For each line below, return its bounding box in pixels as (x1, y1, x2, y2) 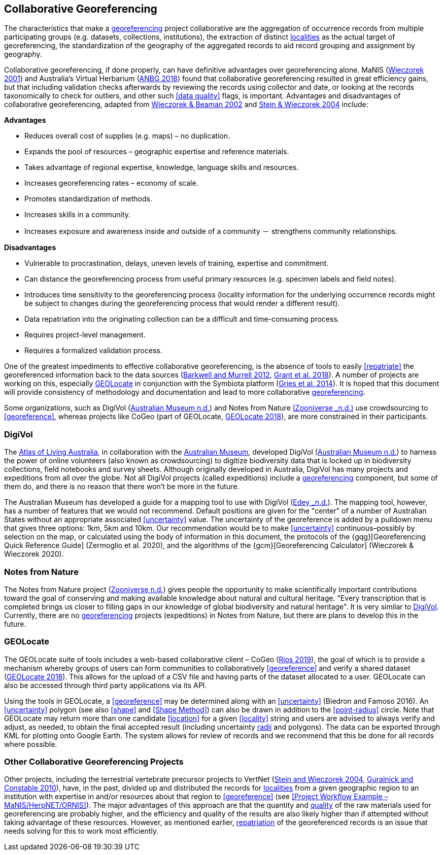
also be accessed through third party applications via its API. (4, 680, 207, 690)
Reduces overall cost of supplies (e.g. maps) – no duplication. (24, 131, 230, 141)
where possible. (4, 739, 57, 748)
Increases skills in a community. (24, 210, 131, 219)
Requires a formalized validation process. (24, 346, 162, 355)
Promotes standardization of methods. (24, 194, 152, 203)
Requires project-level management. (24, 330, 146, 339)
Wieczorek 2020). (4, 550, 64, 559)
